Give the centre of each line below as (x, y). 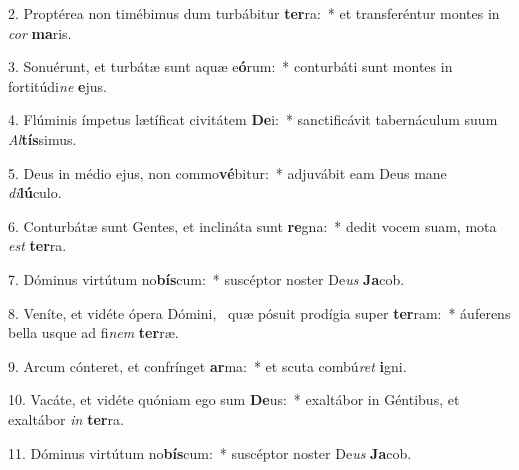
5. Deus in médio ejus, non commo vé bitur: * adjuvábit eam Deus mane (227, 172)
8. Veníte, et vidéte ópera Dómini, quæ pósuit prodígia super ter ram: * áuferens (259, 312)
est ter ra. (37, 245)
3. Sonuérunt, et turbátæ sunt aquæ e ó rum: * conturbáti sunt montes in (230, 66)
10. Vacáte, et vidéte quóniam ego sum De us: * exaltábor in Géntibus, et (234, 399)
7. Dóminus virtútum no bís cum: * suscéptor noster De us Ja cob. (206, 278)
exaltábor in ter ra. (66, 418)
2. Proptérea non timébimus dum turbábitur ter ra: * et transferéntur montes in (254, 13)
